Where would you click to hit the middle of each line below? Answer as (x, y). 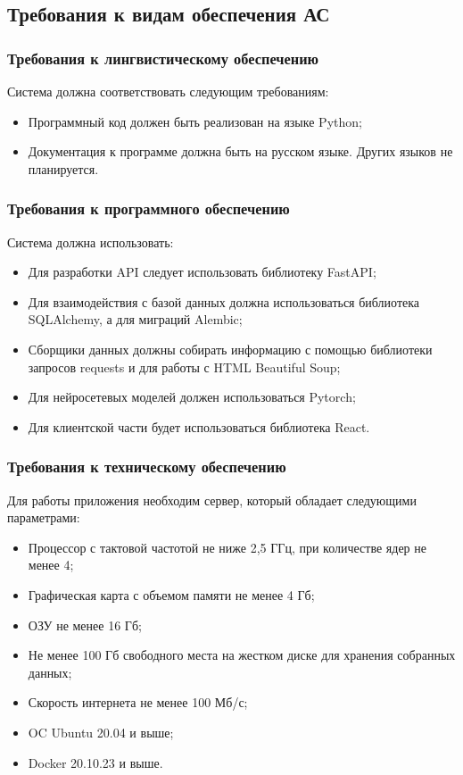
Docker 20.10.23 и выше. (95, 762)
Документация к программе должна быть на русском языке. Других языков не (240, 151)
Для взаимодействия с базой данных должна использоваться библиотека (224, 301)
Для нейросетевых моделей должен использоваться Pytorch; (192, 397)
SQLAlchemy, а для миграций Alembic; (135, 319)
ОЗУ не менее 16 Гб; (85, 625)
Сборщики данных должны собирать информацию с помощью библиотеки (230, 349)
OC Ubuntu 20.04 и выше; (101, 732)
